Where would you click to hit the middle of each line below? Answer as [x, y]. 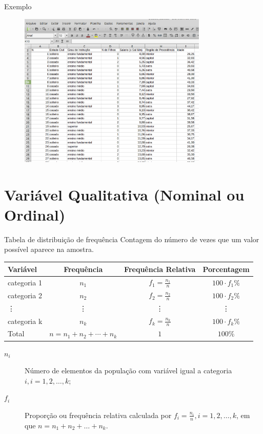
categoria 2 [25, 295]
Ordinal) [35, 214]
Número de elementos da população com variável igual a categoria [128, 370]
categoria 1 [25, 282]
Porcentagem [226, 269]
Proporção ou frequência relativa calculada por [98, 415]
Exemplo [18, 6]
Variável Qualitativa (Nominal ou [124, 194]
